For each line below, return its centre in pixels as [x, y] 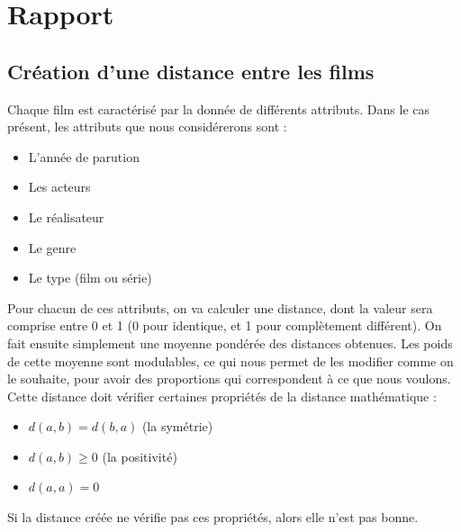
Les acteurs [59, 187]
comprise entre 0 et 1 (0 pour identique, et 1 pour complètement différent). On [225, 325]
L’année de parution [84, 156]
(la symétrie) [177, 426]
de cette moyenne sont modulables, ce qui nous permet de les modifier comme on [230, 361]
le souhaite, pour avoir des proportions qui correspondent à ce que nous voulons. [229, 379]
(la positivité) [140, 456]
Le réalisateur [66, 216]
